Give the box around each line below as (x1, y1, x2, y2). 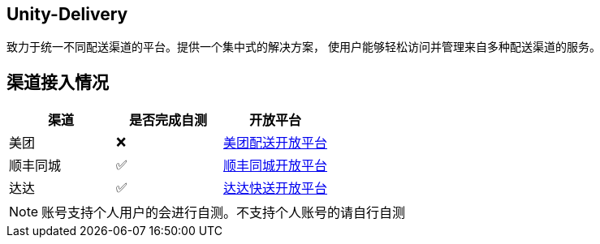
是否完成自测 (128, 112, 207, 129)
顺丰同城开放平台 (223, 157, 328, 174)
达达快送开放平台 (223, 180, 328, 197)
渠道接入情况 (6, 71, 109, 92)
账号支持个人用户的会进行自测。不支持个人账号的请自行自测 (41, 204, 406, 221)
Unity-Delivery (6, 4, 128, 24)
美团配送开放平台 (223, 135, 328, 152)
